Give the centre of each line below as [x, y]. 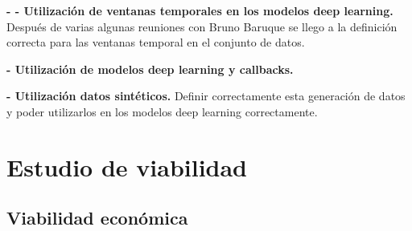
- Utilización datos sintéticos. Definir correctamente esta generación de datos [206, 96]
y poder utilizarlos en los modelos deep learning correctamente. [162, 111]
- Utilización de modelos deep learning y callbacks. [150, 69]
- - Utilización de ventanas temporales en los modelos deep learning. [200, 10]
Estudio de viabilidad [127, 166]
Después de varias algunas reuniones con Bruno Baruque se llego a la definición [202, 26]
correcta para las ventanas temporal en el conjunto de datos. [156, 42]
